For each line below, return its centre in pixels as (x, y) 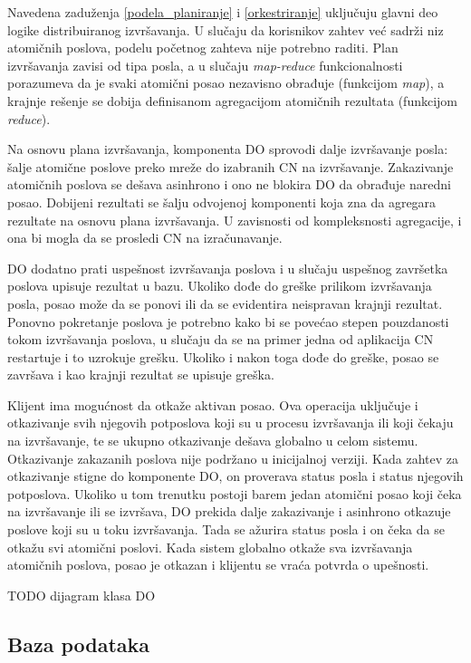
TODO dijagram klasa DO (82, 595)
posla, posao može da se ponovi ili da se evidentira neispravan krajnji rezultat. (225, 303)
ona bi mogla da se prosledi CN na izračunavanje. (145, 238)
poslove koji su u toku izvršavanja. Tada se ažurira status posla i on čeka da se (226, 529)
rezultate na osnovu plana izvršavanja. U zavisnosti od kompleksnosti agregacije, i (235, 220)
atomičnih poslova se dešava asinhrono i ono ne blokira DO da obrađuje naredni (229, 184)
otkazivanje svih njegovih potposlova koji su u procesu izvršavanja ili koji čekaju (231, 423)
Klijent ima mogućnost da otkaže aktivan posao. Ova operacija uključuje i (213, 404)
